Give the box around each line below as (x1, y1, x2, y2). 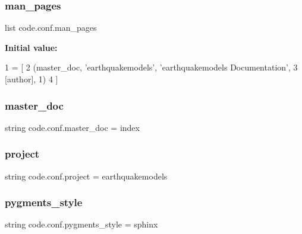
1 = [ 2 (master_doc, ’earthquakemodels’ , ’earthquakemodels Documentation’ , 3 (5, 61, 298, 73)
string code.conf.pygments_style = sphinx (5, 218, 158, 230)
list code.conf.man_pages (5, 21, 97, 34)
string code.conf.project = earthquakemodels (5, 169, 168, 182)
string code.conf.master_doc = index (5, 121, 140, 133)
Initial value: (5, 41, 58, 53)
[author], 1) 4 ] (5, 73, 58, 85)
